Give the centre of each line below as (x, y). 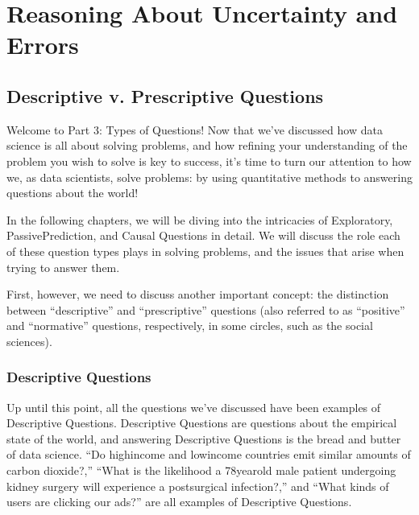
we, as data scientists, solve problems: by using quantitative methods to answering (209, 177)
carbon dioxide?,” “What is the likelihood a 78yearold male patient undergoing (201, 470)
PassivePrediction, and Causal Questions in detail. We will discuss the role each (203, 235)
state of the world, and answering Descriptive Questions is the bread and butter (204, 438)
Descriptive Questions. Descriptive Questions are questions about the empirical (202, 423)
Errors (43, 45)
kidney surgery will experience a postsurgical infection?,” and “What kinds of (198, 486)
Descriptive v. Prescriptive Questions (165, 95)
